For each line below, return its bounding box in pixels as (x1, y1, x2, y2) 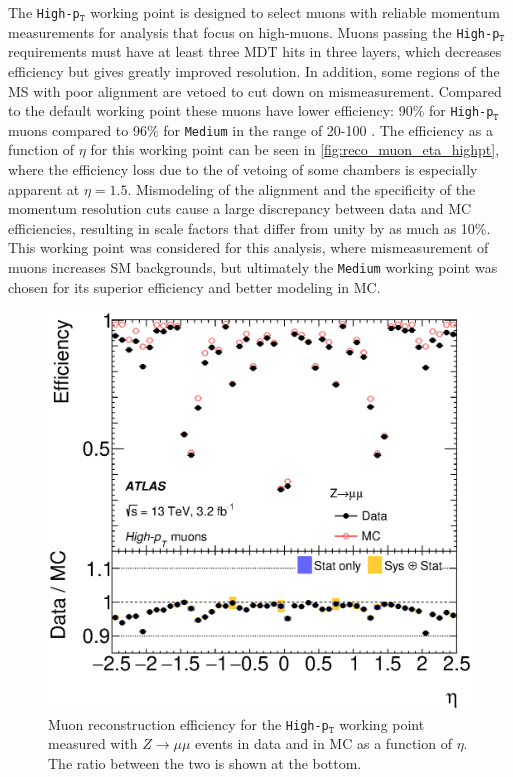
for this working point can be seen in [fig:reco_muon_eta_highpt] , (90, 139, 500, 160)
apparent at (8, 178, 80, 199)
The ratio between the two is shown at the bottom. (48, 752, 362, 773)
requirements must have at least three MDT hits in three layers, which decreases (8, 41, 502, 62)
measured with (48, 733, 138, 754)
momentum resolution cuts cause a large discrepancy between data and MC (8, 198, 472, 219)
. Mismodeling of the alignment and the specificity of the (127, 178, 476, 199)
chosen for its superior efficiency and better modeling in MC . (8, 276, 381, 297)
